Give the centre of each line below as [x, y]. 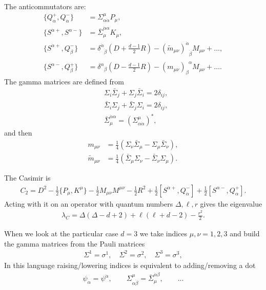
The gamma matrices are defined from [64, 81]
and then [18, 133]
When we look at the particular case [61, 233]
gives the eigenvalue [231, 203]
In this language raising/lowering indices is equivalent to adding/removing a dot [130, 265]
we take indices [163, 233]
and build [245, 233]
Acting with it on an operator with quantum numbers [89, 203]
